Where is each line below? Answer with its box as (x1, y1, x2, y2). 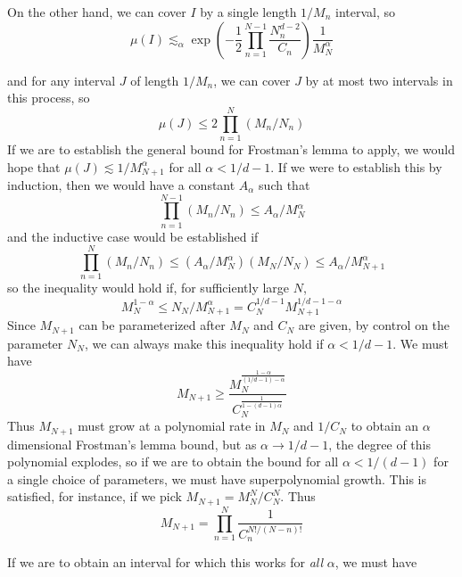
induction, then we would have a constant (7, 175, 235, 194)
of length (130, 70, 179, 89)
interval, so (335, 3, 396, 21)
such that (259, 175, 310, 194)
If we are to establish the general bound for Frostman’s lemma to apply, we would (7, 139, 455, 158)
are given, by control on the (298, 316, 450, 334)
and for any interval (7, 70, 116, 89)
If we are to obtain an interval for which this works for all (7, 553, 324, 572)
